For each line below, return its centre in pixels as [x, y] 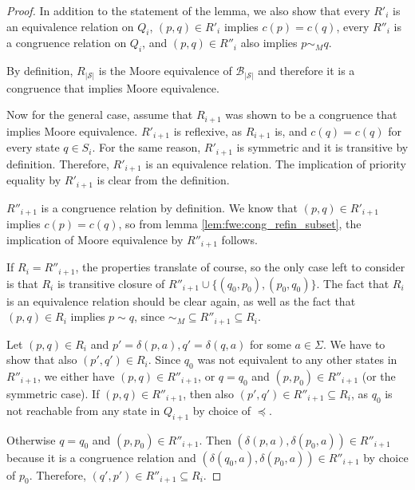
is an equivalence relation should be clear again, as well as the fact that [181, 300]
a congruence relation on [67, 43]
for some [271, 344]
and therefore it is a [306, 71]
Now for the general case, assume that [100, 115]
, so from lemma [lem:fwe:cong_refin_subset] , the [240, 224]
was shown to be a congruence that [311, 115]
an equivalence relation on [70, 26]
